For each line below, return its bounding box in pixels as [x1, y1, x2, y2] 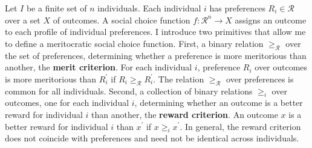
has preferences [209, 2, 265, 14]
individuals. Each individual [97, 2, 201, 14]
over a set [5, 13, 41, 26]
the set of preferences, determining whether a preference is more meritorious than [5, 49, 307, 61]
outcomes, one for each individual [5, 96, 129, 109]
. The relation [153, 72, 204, 85]
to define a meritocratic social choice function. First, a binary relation [5, 37, 264, 49]
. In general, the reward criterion [180, 120, 301, 132]
